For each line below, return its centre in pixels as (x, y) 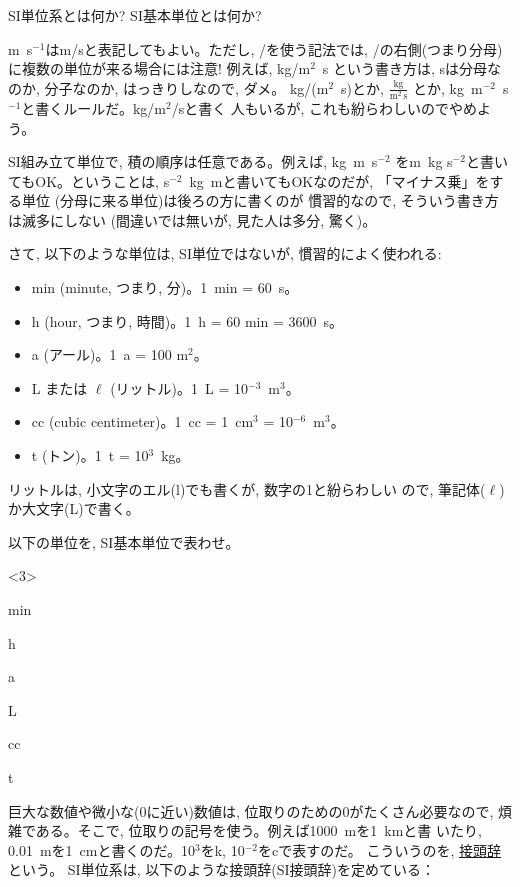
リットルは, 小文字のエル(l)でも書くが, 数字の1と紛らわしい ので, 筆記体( (247, 488)
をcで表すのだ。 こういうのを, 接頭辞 (379, 849)
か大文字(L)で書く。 (74, 508)
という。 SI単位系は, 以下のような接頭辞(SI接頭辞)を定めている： (221, 869)
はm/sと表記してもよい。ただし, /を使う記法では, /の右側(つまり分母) (274, 48)
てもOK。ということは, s (89, 180)
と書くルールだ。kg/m (93, 107)
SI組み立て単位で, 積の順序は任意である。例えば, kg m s (193, 161)
